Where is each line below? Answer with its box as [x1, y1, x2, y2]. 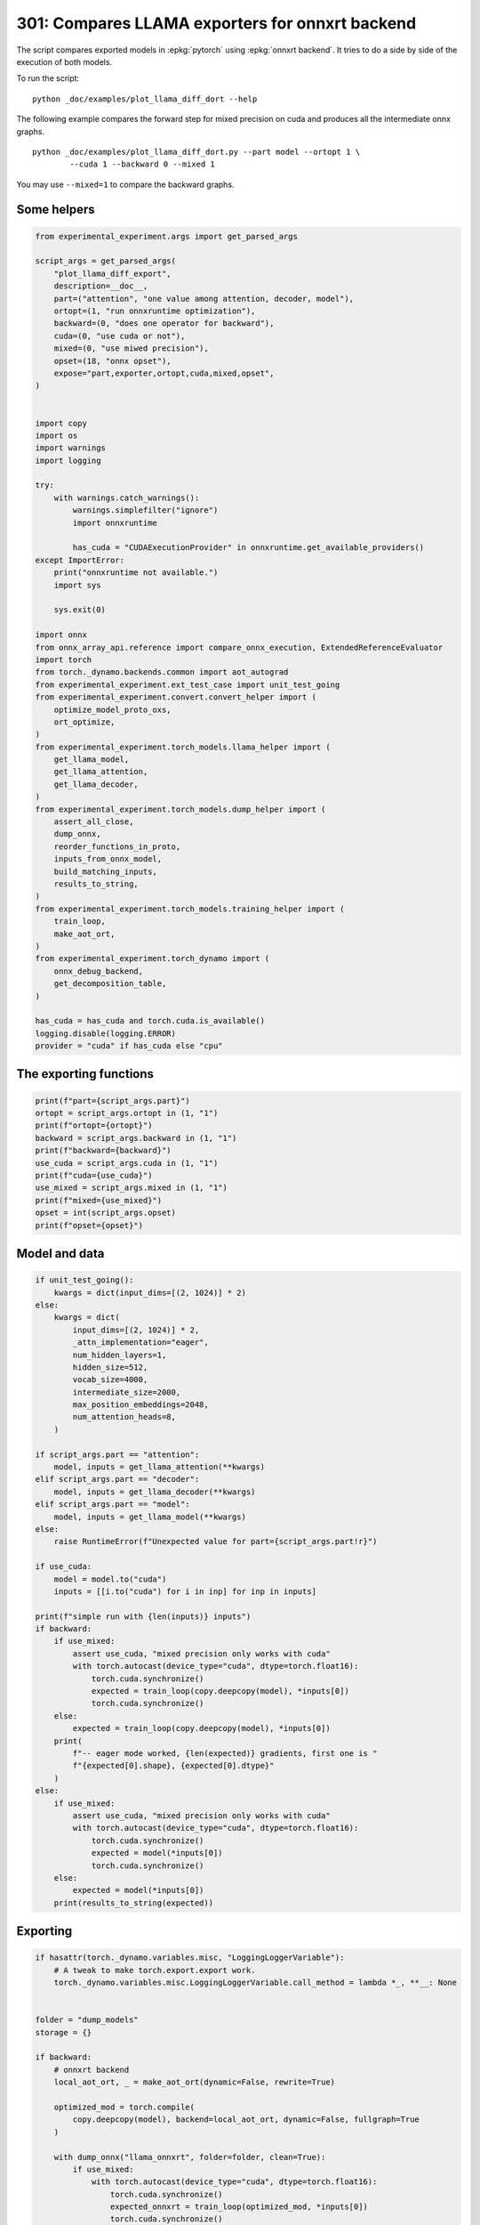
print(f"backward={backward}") [35, 1145, 172, 1156]
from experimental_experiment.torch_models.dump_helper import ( [35, 804, 326, 814]
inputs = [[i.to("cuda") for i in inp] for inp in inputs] [53, 1586, 317, 1597]
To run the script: [16, 73, 80, 84]
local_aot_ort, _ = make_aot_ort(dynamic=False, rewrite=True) [53, 2077, 336, 2087]
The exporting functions [16, 1066, 155, 1081]
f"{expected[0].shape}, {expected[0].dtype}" [72, 1760, 275, 1771]
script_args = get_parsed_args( [35, 256, 177, 266]
